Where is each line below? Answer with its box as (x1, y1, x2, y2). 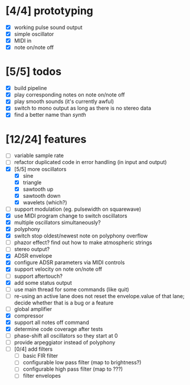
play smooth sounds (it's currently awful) (14, 98, 114, 105)
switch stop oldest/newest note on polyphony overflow (14, 232, 148, 239)
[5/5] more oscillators (14, 165, 67, 172)
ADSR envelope (14, 252, 53, 259)
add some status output (14, 279, 72, 286)
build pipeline (14, 85, 47, 92)
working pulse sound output (14, 24, 83, 31)
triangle (22, 179, 42, 186)
